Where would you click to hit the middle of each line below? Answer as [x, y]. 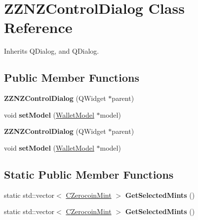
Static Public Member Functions [89, 174]
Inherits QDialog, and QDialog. [52, 51]
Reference [38, 27]
